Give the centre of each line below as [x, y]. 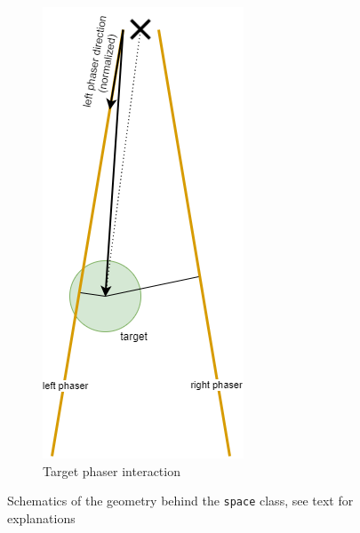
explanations [41, 517]
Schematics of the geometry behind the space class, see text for [180, 501]
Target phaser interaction [112, 470]
